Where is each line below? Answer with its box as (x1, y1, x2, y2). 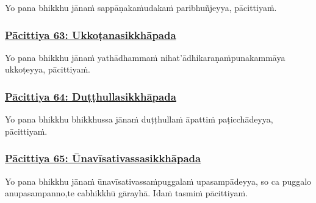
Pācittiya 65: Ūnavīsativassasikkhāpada (5, 151, 201, 166)
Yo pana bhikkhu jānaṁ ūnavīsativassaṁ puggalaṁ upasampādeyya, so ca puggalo (5, 174, 312, 187)
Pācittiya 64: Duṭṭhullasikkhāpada (5, 88, 176, 104)
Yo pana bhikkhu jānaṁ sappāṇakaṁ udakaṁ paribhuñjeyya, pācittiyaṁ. (5, 1, 277, 13)
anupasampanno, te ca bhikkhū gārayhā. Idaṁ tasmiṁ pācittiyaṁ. (5, 187, 248, 199)
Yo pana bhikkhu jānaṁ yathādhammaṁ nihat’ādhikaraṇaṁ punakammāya (5, 51, 285, 63)
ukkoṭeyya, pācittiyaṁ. (5, 63, 91, 76)
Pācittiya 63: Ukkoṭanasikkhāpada (5, 27, 176, 42)
